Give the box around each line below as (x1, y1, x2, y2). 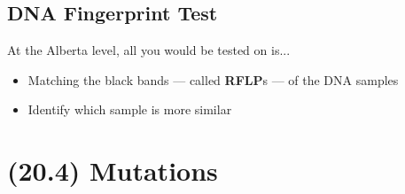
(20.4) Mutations (7, 152, 218, 189)
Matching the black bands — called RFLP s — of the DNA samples (27, 70, 399, 89)
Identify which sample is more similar (27, 100, 232, 119)
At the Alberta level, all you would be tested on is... (7, 41, 291, 59)
